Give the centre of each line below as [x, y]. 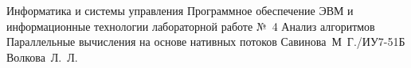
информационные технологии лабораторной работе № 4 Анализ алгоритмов [191, 26]
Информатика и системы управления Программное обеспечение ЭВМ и [180, 10]
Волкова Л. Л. [42, 57]
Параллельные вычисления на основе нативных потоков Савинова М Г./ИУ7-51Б [206, 42]
